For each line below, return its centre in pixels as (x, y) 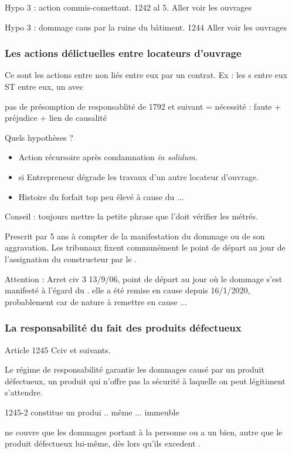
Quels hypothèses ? (39, 137)
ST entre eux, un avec (44, 86)
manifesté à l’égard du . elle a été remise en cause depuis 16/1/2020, (128, 290)
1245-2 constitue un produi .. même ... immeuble (92, 412)
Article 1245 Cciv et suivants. (58, 349)
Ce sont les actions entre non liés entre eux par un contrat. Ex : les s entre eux (146, 75)
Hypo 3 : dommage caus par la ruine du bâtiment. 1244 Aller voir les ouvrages (146, 27)
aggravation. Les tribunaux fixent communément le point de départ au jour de (145, 247)
